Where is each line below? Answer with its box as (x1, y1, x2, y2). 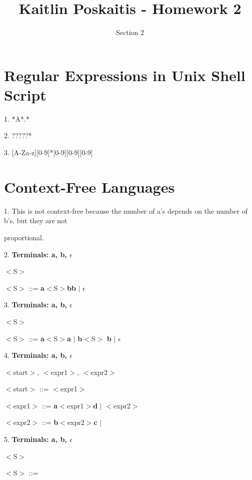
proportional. (4, 232, 44, 242)
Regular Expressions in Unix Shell (4, 65, 245, 85)
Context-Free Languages (4, 176, 175, 197)
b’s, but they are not (4, 215, 67, 226)
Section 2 (116, 27, 144, 38)
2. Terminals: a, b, (4, 249, 67, 259)
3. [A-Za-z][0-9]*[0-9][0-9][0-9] (4, 147, 93, 158)
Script (4, 84, 46, 105)
